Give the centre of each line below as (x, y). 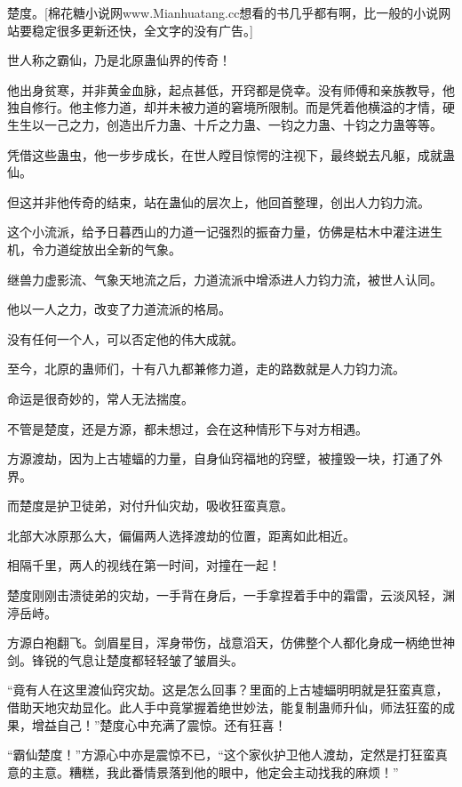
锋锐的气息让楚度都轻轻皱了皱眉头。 (137, 659)
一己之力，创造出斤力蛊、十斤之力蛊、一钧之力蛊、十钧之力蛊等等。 (243, 124)
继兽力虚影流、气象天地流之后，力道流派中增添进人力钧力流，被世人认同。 (225, 279)
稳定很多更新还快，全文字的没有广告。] (142, 30)
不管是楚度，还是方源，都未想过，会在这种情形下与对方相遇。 (187, 428)
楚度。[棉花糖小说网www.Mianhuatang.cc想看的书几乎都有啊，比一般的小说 (223, 12)
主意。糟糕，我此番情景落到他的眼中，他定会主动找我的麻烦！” (215, 771)
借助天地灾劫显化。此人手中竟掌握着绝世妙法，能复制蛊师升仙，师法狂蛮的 (225, 707)
